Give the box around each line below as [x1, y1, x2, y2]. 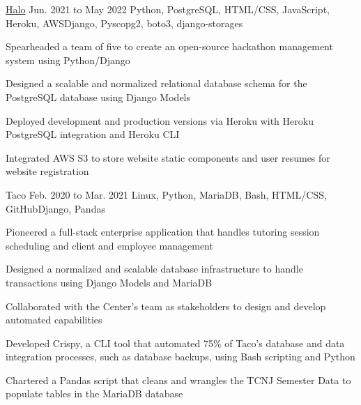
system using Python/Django [6, 52, 130, 67]
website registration [6, 164, 89, 178]
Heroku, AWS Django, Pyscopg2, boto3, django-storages [6, 15, 243, 30]
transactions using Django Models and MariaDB [6, 275, 213, 289]
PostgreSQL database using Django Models [6, 89, 191, 104]
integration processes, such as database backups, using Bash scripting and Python [6, 349, 355, 364]
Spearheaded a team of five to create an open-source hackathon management [6, 39, 333, 54]
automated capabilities [6, 312, 102, 327]
